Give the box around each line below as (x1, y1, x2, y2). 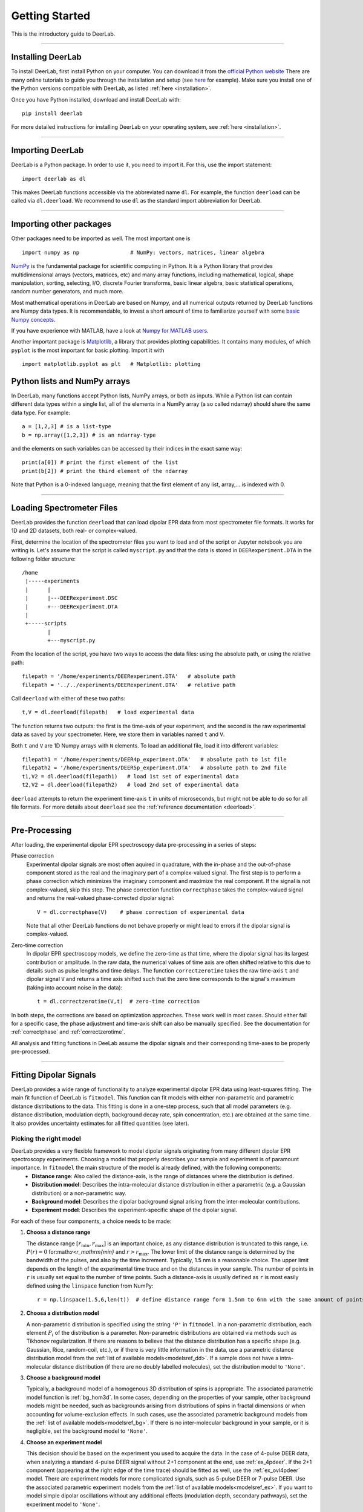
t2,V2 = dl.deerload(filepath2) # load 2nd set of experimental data (22, 781, 239, 789)
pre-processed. (11, 1048, 50, 1055)
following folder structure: (11, 555, 76, 562)
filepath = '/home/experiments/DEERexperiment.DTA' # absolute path (22, 673, 236, 680)
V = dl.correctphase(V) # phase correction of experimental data (37, 908, 244, 916)
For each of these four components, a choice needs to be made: (11, 1217, 172, 1225)
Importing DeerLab (11, 145, 84, 155)
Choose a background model (26, 1374, 101, 1381)
